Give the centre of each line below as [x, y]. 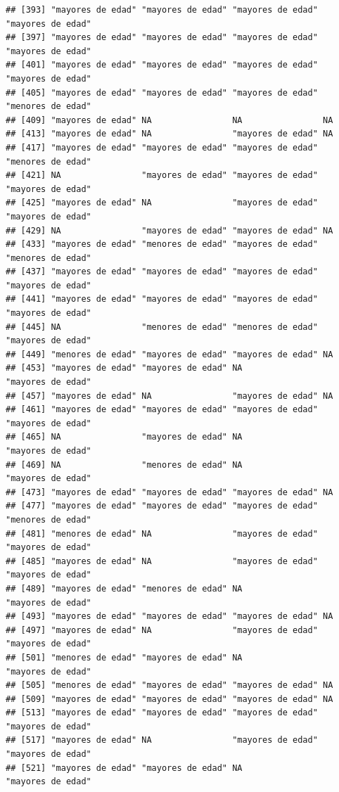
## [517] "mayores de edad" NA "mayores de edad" [162, 740]
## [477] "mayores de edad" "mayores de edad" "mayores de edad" [162, 506]
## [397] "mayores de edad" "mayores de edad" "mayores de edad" [162, 38]
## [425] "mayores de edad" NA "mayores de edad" [162, 203]
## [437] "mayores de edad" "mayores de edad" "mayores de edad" [162, 272]
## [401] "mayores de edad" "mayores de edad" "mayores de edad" [162, 65]
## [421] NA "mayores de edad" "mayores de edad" [162, 175]
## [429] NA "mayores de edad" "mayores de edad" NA [169, 230]
